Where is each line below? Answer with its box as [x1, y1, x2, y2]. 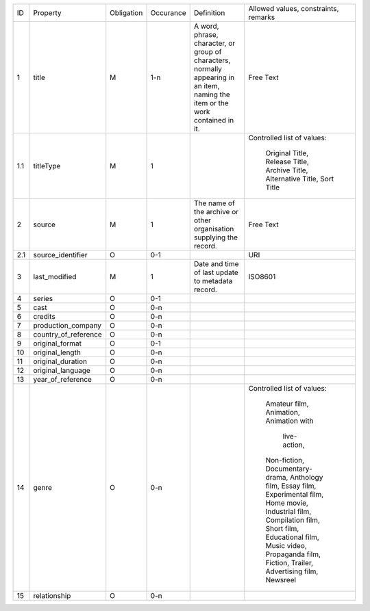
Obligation [110, 8, 143, 17]
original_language [33, 366, 90, 375]
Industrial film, [265, 507, 312, 516]
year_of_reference [33, 375, 92, 384]
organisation [193, 224, 234, 233]
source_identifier [33, 250, 88, 259]
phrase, [193, 30, 219, 39]
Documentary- [265, 464, 312, 473]
